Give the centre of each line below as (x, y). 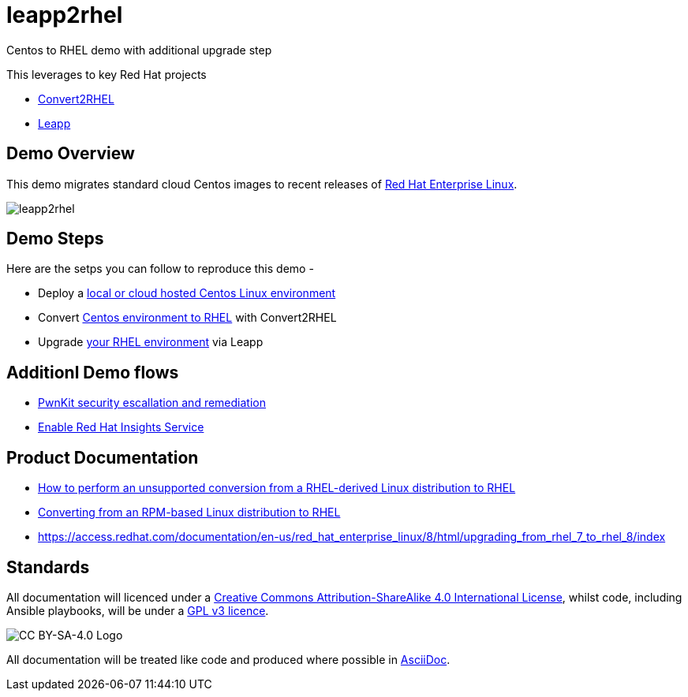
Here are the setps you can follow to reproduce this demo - (160, 269)
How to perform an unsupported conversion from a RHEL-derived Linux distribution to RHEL (277, 488)
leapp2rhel (65, 15)
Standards (48, 567)
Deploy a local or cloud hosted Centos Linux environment (187, 293)
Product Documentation (103, 457)
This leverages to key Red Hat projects (107, 74)
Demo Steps (55, 239)
